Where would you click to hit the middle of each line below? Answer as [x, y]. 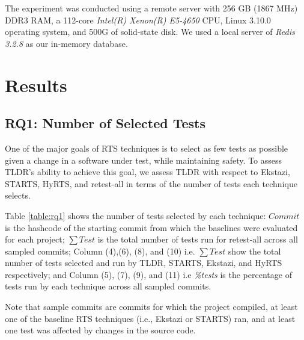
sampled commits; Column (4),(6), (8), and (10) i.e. [100, 251]
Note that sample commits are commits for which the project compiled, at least [151, 307]
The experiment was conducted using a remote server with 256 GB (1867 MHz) [151, 8]
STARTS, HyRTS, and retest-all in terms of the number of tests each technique [151, 183]
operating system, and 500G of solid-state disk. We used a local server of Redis [150, 32]
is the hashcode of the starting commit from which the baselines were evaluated [151, 227]
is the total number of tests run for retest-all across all [198, 239]
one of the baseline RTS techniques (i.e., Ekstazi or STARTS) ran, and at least [150, 318]
